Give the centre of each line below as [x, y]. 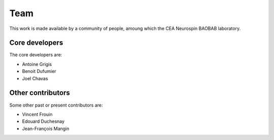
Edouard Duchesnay [43, 121]
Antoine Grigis [37, 64]
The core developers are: [36, 55]
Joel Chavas [35, 78]
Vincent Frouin [37, 114]
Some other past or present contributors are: [56, 105]
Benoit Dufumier [39, 72]
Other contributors [40, 93]
